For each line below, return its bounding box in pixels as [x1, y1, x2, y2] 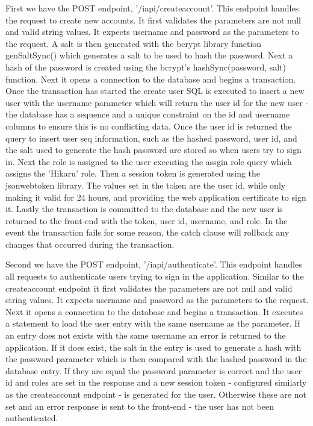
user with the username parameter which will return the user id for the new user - [5, 96, 309, 108]
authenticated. [5, 412, 58, 424]
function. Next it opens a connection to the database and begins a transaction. [5, 72, 296, 85]
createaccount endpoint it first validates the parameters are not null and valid [5, 281, 293, 294]
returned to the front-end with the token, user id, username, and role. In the [5, 214, 288, 227]
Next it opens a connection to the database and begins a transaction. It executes [5, 305, 303, 318]
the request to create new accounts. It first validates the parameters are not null [5, 13, 301, 26]
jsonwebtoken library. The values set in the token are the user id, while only [5, 178, 286, 191]
